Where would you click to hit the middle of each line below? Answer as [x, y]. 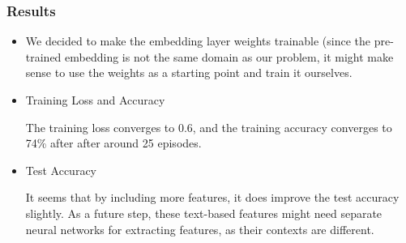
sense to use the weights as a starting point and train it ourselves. [189, 72]
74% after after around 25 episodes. [113, 143]
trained [43, 56]
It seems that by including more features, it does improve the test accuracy [212, 197]
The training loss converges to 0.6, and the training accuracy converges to [209, 127]
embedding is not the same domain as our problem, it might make [229, 56]
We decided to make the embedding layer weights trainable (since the [198, 41]
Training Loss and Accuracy [95, 100]
